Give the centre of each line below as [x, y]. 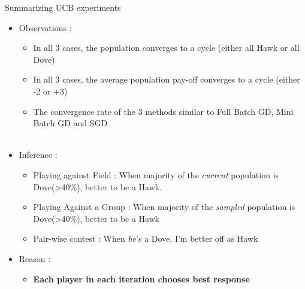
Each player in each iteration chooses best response [141, 279]
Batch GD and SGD [70, 123]
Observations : [45, 27]
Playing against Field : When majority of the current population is [156, 174]
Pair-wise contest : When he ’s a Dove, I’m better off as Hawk [146, 238]
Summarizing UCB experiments [63, 7]
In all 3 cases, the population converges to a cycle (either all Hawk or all [166, 48]
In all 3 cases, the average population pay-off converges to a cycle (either [167, 79]
